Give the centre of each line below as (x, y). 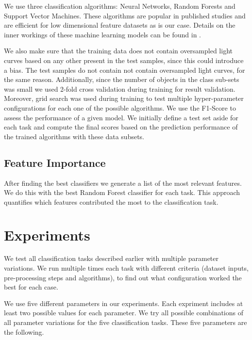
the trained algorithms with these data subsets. (74, 136)
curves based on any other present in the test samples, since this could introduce (124, 60)
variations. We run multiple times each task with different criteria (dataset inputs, (126, 268)
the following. (24, 332)
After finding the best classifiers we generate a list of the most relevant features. (123, 183)
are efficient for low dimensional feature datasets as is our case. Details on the (120, 25)
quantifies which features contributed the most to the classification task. (111, 202)
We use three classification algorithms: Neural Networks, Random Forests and (120, 6)
